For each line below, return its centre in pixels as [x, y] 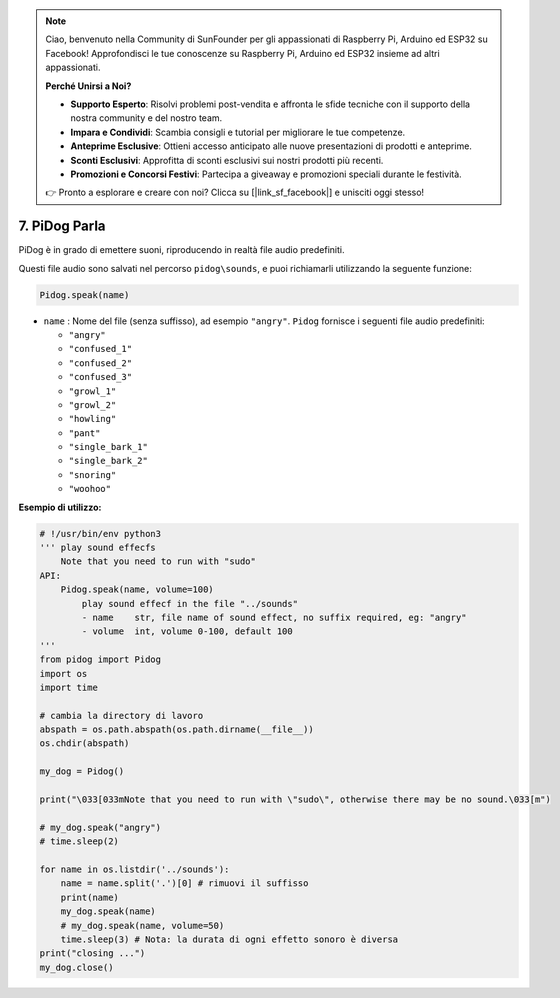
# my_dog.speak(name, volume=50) [142, 925]
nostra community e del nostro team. [146, 118]
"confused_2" [100, 363]
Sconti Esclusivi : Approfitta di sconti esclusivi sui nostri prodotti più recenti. [227, 160]
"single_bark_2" [108, 461]
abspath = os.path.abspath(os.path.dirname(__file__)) [176, 729]
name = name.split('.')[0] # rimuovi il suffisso [184, 883]
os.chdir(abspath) [84, 743]
